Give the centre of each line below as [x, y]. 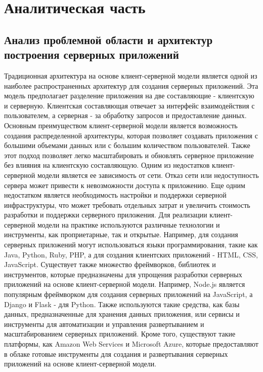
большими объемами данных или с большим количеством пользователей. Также [127, 145]
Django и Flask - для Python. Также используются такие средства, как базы [122, 304]
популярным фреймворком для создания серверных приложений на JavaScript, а [128, 294]
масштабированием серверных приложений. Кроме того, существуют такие [120, 334]
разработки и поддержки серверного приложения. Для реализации [106, 215]
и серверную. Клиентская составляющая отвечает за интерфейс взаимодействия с [129, 105]
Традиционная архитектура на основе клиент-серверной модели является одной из [131, 75]
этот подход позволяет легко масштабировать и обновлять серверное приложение [129, 155]
